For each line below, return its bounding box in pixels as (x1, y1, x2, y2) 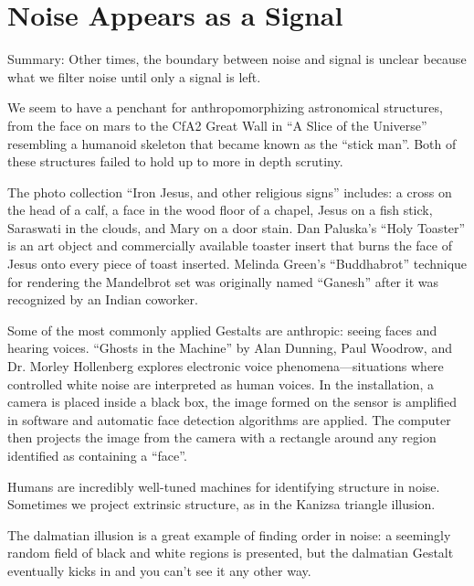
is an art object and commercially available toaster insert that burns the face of (7, 236, 452, 255)
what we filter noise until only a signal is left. (7, 67, 261, 86)
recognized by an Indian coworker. (7, 290, 198, 309)
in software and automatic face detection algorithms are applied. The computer (7, 410, 451, 429)
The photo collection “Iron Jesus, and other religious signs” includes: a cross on (7, 182, 452, 201)
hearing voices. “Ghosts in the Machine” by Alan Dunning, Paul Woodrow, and (7, 338, 452, 357)
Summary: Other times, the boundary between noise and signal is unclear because (7, 49, 467, 69)
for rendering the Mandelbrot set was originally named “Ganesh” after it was (7, 272, 438, 291)
